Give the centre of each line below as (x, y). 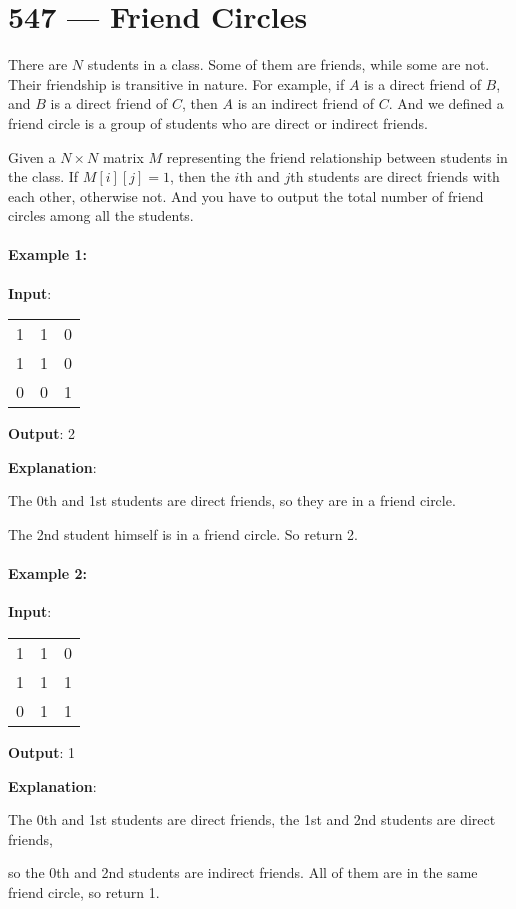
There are (38, 64)
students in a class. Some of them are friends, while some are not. (288, 64)
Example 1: (47, 254)
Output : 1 (42, 752)
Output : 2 (42, 433)
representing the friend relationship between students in (337, 156)
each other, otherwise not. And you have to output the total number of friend (246, 195)
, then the (200, 176)
